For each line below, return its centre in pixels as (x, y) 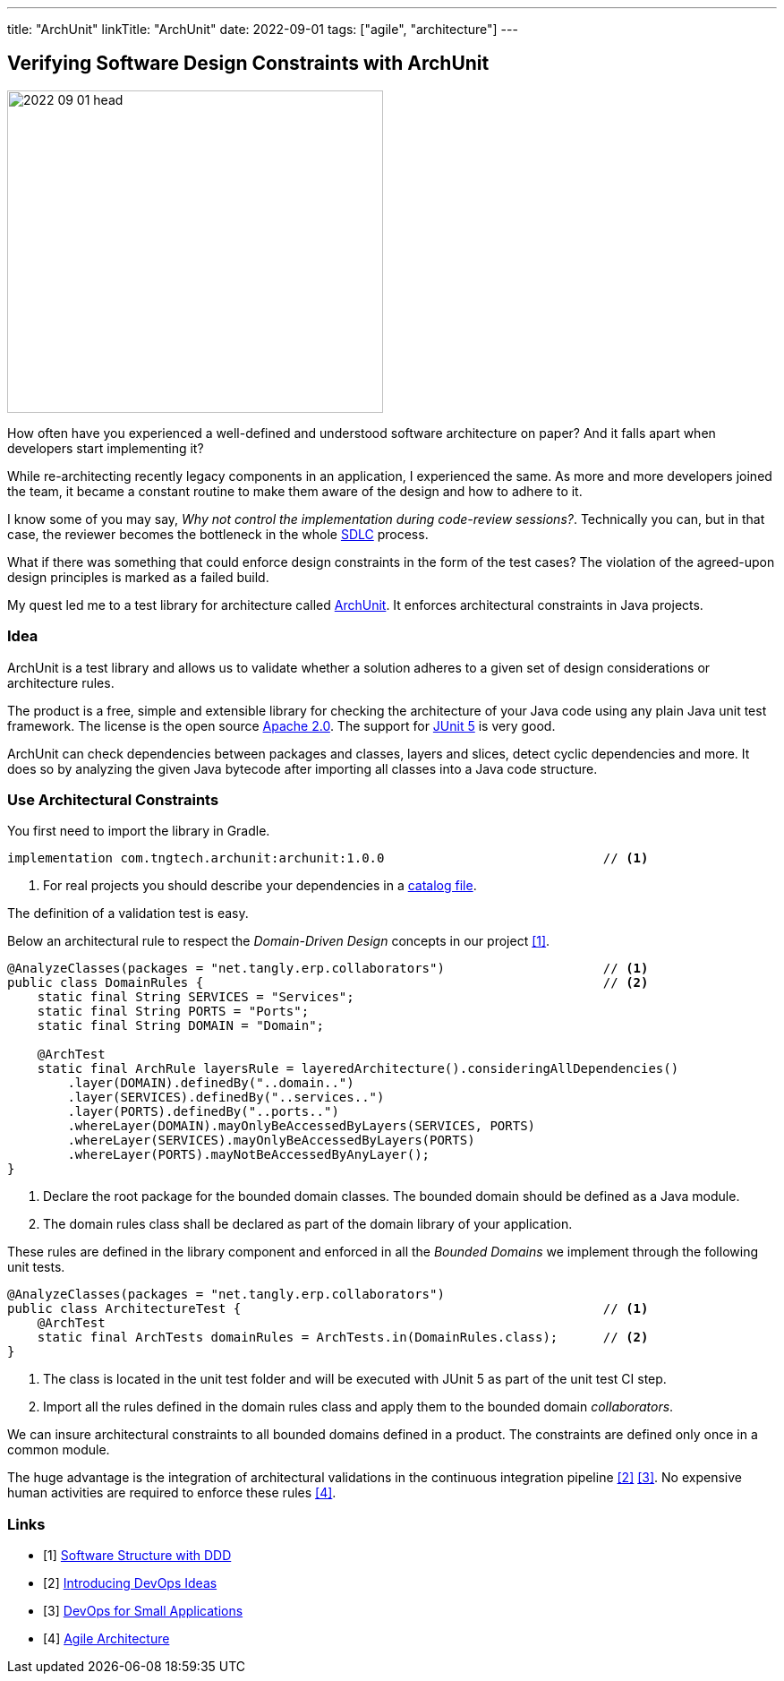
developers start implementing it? (106, 448)
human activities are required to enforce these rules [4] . (172, 1493)
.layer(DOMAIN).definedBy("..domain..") (211, 1083)
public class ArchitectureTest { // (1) (328, 1309)
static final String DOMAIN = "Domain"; (181, 1026)
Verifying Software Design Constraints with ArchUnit (248, 64)
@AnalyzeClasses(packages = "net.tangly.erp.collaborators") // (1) (328, 969)
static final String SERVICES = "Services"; (196, 997)
